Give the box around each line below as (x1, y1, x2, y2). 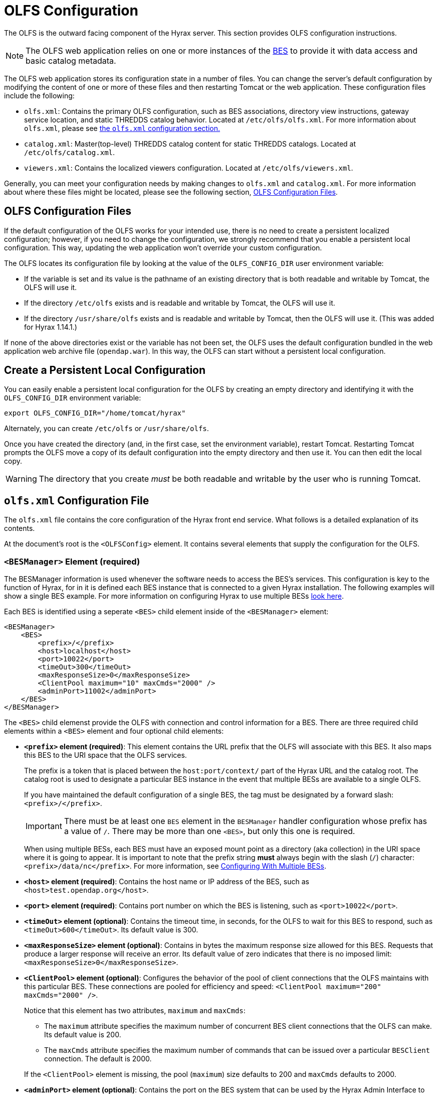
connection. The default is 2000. (44, 1054, 152, 1063)
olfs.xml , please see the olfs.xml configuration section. (24, 123, 221, 132)
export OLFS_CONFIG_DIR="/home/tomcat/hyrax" (4, 409, 186, 418)
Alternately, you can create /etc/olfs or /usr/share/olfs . (4, 424, 209, 433)
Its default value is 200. (44, 1030, 121, 1039)
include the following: (4, 91, 75, 100)
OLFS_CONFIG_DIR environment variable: (4, 393, 141, 402)
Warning (6, 474, 37, 484)
